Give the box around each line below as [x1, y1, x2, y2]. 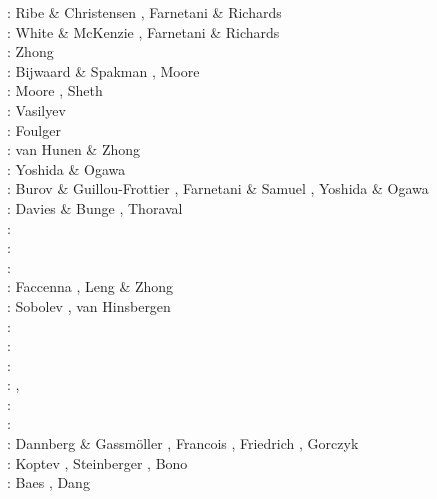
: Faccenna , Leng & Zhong [7, 276, 174, 297]
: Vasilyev [7, 99, 66, 120]
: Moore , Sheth [7, 80, 103, 101]
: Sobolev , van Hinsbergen [7, 295, 171, 316]
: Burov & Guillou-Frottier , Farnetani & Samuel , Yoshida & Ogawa [7, 178, 429, 199]
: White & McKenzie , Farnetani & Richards [7, 21, 280, 42]
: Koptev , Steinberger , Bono [7, 452, 188, 473]
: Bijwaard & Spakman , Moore [7, 60, 200, 81]
